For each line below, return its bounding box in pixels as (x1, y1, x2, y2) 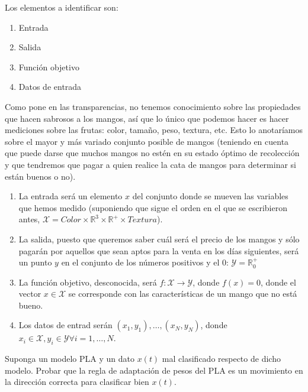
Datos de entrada (18, 80, 82, 93)
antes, (18, 213, 40, 225)
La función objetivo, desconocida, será (18, 276, 157, 288)
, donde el (261, 276, 296, 288)
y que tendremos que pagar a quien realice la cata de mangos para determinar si (5, 158, 296, 170)
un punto (18, 256, 52, 268)
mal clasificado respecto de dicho (162, 352, 281, 365)
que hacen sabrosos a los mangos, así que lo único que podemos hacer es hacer (5, 112, 289, 124)
